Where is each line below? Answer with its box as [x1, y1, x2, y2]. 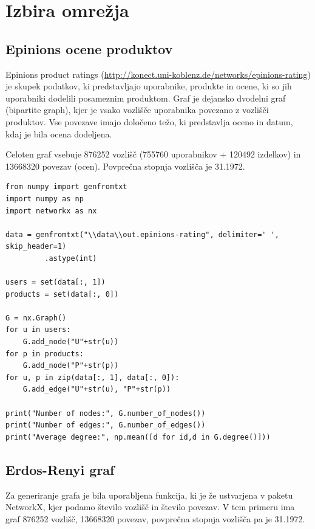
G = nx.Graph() [5, 313, 67, 322]
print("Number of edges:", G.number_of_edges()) [5, 421, 206, 430]
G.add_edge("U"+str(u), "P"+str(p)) [22, 385, 171, 394]
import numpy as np [5, 194, 84, 203]
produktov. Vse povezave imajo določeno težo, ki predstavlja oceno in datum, [5, 115, 293, 128]
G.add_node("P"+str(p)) [22, 361, 119, 370]
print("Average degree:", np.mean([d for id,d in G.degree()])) [5, 432, 271, 441]
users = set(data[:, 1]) [5, 278, 106, 287]
